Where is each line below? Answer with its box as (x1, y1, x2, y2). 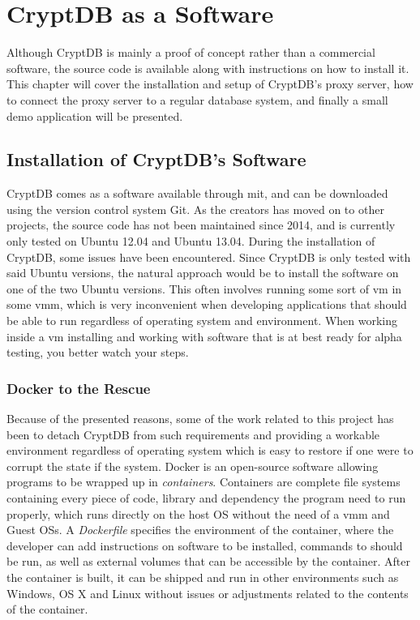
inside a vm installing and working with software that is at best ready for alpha (6, 327, 402, 344)
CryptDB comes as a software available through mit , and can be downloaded (6, 185, 388, 202)
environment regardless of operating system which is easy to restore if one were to (6, 442, 414, 459)
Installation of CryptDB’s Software (6, 147, 306, 172)
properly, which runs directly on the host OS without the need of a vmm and (6, 505, 390, 522)
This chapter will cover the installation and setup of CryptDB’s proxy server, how (6, 75, 414, 92)
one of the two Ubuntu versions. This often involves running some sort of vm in (6, 280, 402, 297)
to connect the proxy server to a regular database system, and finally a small (6, 91, 388, 108)
